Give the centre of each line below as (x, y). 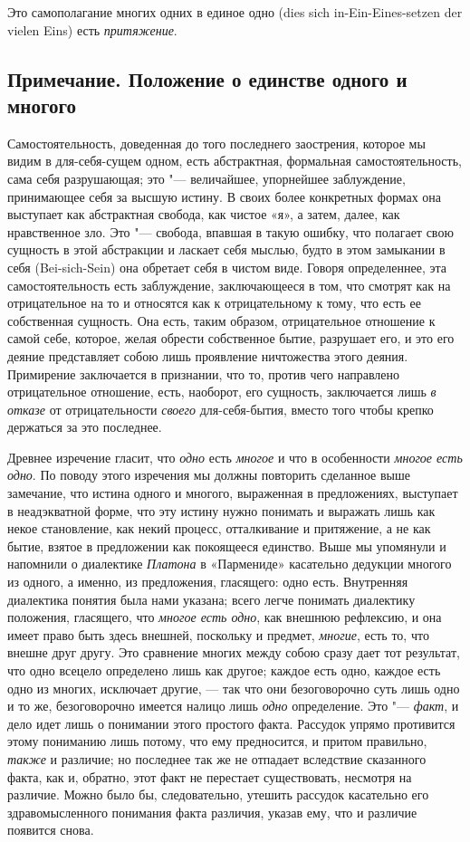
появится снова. (51, 830)
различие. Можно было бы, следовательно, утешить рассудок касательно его (218, 794)
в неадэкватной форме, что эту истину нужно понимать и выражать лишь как (221, 510)
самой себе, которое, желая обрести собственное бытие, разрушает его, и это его (231, 338)
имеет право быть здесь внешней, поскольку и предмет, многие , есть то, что (218, 634)
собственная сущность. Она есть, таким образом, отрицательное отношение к (221, 320)
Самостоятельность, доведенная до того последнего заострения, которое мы (216, 143)
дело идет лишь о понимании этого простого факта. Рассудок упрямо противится (231, 723)
